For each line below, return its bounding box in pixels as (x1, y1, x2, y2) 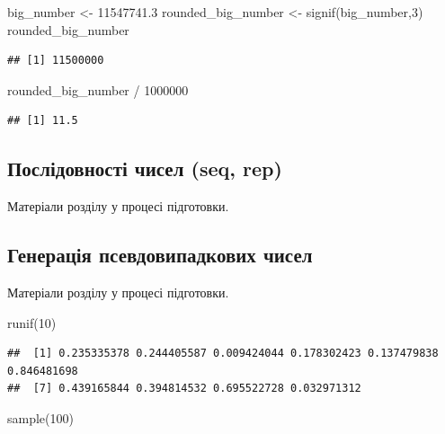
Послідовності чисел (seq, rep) (7, 155, 282, 182)
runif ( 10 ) (7, 313, 57, 332)
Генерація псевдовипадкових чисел (7, 241, 313, 269)
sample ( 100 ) (7, 408, 74, 427)
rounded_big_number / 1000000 (7, 80, 189, 99)
